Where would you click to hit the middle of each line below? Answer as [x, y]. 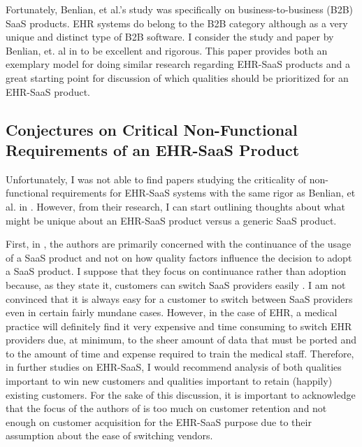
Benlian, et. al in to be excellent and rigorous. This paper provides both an [167, 50]
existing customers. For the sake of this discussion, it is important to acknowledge [181, 394]
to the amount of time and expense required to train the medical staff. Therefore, [180, 353]
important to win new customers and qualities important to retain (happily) [169, 381]
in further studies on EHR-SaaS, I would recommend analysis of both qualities [174, 367]
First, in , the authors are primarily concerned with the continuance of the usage [179, 244]
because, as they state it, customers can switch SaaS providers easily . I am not [176, 284]
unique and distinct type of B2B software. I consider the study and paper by [170, 37]
